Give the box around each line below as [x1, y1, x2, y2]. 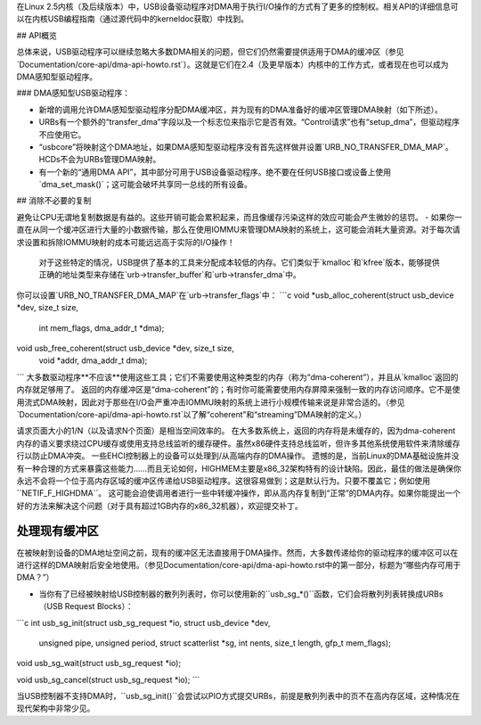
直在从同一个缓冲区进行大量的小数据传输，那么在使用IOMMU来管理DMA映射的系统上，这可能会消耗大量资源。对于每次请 [16, 224, 461, 235]
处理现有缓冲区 [16, 523, 99, 539]
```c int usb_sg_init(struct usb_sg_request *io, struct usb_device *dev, [16, 617, 271, 628]
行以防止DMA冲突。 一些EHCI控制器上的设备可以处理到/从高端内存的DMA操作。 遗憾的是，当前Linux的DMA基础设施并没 [16, 450, 460, 461]
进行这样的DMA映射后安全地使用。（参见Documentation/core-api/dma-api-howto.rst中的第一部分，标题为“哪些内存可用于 [16, 559, 461, 570]
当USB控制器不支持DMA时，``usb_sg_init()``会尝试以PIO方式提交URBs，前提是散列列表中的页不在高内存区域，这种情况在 [16, 691, 461, 702]
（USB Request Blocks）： [38, 601, 134, 612]
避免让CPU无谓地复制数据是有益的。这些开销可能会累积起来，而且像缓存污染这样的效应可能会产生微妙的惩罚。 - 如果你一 [16, 211, 462, 222]
